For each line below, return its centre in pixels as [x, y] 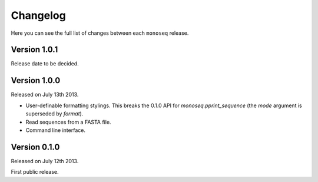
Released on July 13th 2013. [45, 95]
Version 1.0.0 [36, 80]
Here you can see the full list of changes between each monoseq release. [100, 33]
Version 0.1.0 [35, 147]
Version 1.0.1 [34, 50]
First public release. [35, 172]
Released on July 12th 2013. [45, 161]
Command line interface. [55, 130]
